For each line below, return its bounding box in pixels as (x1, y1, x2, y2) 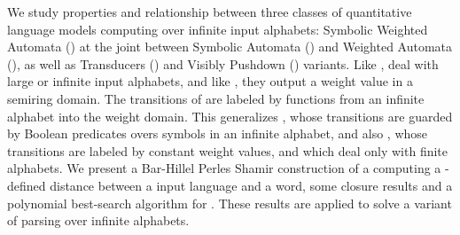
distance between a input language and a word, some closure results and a (50, 176, 453, 194)
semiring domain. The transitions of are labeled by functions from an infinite (7, 89, 425, 107)
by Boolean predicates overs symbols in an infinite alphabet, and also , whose (7, 124, 428, 143)
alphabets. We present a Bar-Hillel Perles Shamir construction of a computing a (7, 159, 441, 177)
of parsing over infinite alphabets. (7, 211, 190, 230)
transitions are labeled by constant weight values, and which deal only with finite (7, 141, 448, 160)
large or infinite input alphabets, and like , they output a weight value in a (7, 72, 413, 90)
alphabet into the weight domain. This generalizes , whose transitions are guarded (7, 106, 453, 125)
